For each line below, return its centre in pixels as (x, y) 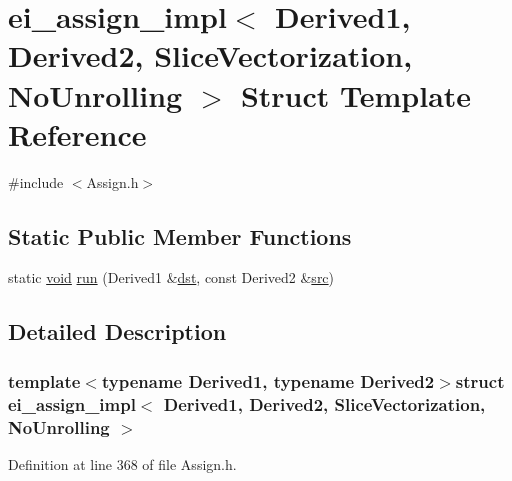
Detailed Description (117, 331)
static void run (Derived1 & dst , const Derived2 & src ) (171, 277)
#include (36, 181)
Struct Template (356, 94)
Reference (77, 133)
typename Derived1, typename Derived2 (268, 380)
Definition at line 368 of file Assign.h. (122, 463)
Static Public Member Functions (180, 235)
